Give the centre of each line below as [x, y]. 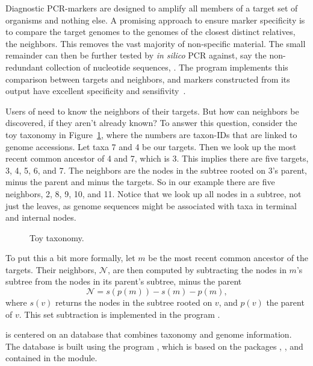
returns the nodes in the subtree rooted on [134, 302]
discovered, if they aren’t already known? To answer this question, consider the [151, 123]
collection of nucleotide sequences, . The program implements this [167, 67]
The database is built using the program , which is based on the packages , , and [154, 346]
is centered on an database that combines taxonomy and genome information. [149, 334]
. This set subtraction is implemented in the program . [119, 314]
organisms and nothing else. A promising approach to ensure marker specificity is [155, 20]
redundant [24, 67]
